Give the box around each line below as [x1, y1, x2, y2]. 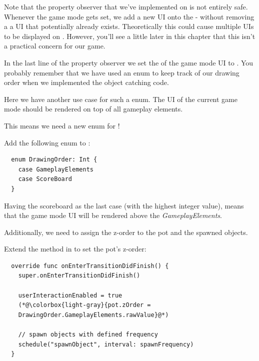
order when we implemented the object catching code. [4, 77, 169, 87]
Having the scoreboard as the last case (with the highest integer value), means [4, 200, 244, 210]
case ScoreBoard [18, 175, 72, 183]
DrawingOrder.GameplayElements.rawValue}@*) [18, 311, 169, 318]
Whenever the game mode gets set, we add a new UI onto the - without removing [4, 11, 254, 21]
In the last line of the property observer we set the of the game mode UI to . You [4, 57, 253, 67]
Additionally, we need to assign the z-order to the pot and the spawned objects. [4, 226, 248, 237]
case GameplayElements [18, 165, 93, 173]
